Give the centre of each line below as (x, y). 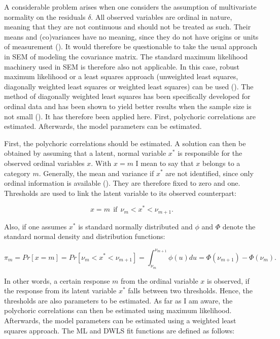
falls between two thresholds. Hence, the (190, 291)
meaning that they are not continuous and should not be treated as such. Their (128, 27)
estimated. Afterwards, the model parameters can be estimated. (103, 126)
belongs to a (221, 163)
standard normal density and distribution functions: (85, 236)
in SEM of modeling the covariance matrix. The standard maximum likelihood (126, 56)
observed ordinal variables (44, 163)
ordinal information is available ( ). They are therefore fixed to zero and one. (122, 183)
